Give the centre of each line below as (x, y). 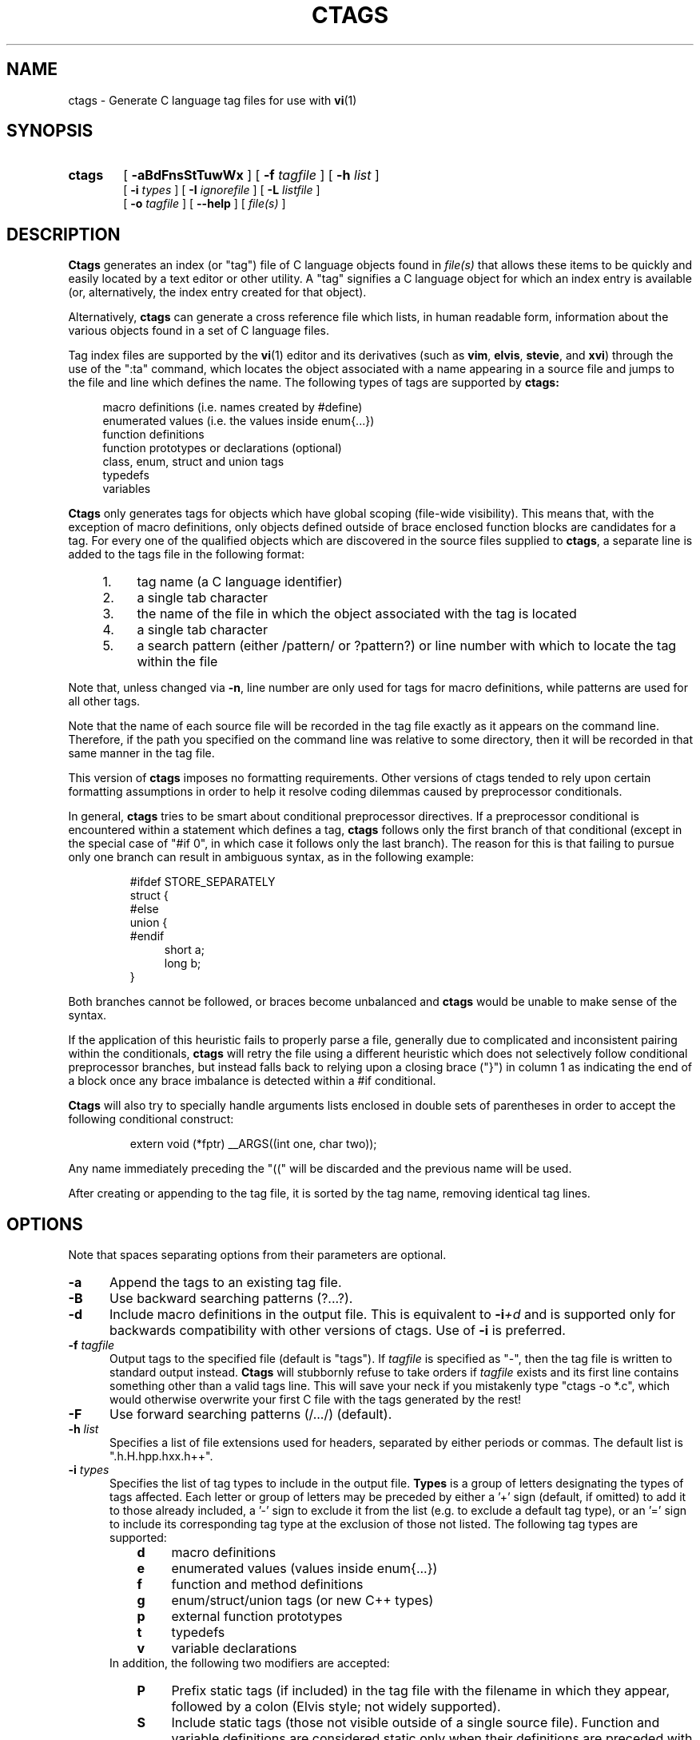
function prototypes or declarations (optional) (222, 448)
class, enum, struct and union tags (193, 462)
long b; (183, 963)
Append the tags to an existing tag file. (225, 1283)
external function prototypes (257, 1617)
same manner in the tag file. (141, 753)
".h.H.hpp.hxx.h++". (161, 1456)
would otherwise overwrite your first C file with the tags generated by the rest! (316, 1400)
